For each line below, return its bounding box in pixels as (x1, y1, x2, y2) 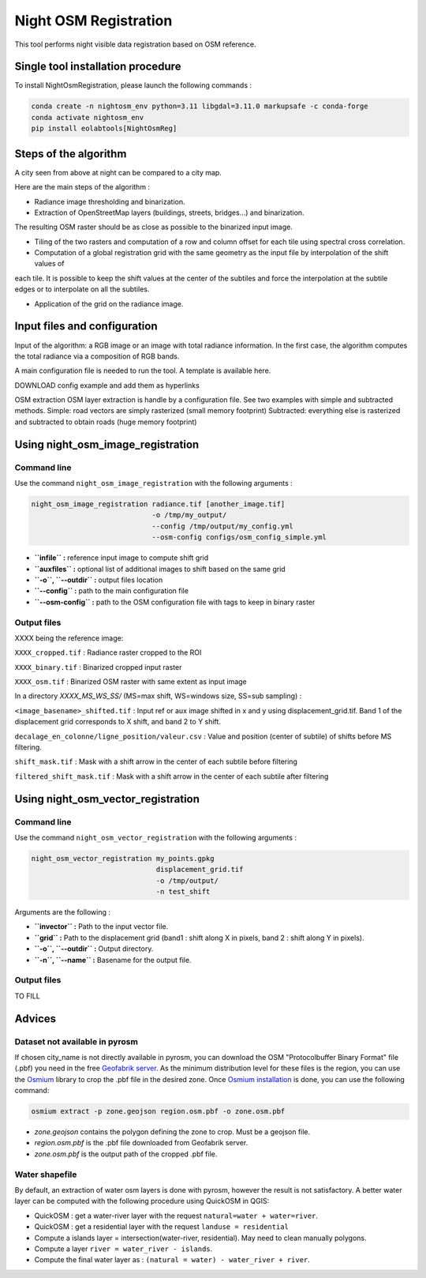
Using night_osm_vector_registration (14, 792, 200, 806)
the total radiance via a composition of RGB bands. (14, 351, 180, 361)
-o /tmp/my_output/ (151, 510, 227, 520)
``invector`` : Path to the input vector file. (34, 922, 169, 931)
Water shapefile (14, 1169, 77, 1180)
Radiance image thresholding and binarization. (34, 197, 185, 206)
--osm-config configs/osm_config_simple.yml (151, 533, 327, 542)
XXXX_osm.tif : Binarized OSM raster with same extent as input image (14, 677, 248, 686)
